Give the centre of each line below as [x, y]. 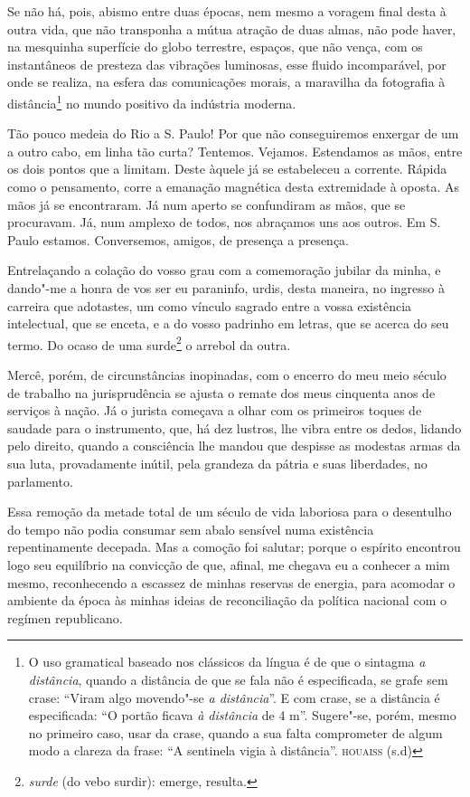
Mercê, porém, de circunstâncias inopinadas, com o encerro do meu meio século [227, 375]
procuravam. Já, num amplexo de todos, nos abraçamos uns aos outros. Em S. [224, 222]
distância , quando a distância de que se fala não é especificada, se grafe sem [238, 679]
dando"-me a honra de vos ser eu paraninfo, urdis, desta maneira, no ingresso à [226, 287]
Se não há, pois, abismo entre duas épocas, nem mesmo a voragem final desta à [227, 11]
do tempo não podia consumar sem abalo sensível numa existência [191, 529]
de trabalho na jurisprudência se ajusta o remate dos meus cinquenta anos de [221, 392]
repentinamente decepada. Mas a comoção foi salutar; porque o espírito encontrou [234, 547]
